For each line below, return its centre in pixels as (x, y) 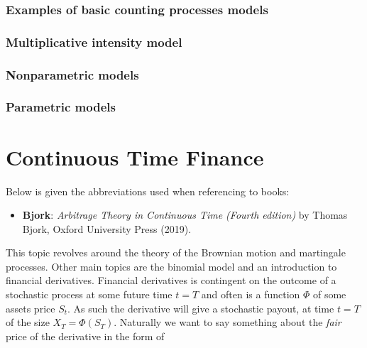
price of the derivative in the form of (85, 336)
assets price (31, 308)
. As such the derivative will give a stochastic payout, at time (201, 308)
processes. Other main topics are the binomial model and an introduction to (171, 266)
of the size (28, 322)
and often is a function (251, 294)
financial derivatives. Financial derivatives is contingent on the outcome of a (171, 280)
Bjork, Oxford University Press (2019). (107, 228)
